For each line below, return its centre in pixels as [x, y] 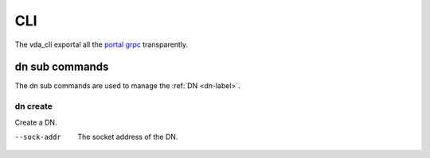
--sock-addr [38, 137]
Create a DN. [36, 122]
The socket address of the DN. [128, 137]
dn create [34, 106]
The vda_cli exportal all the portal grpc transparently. [102, 44]
